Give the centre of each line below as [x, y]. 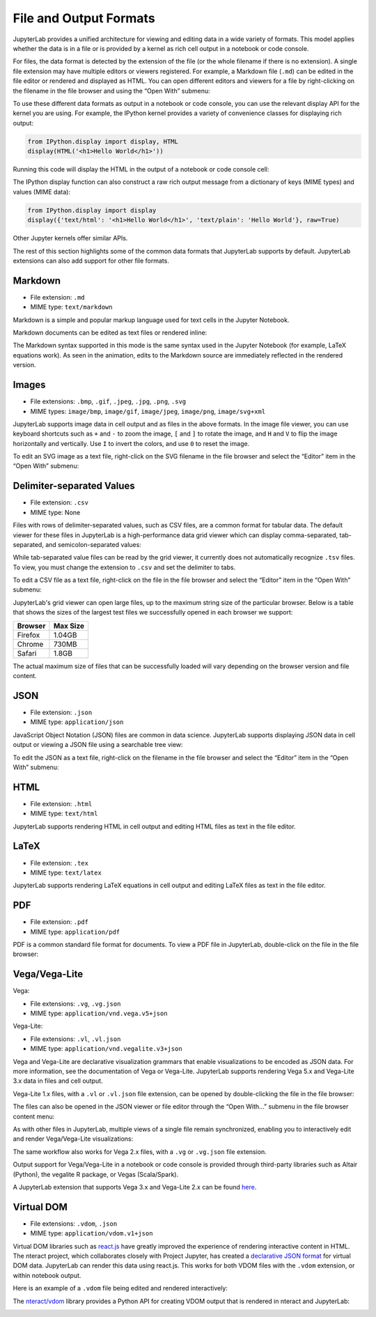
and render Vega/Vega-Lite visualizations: [73, 1139]
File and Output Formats [84, 18]
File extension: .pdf [59, 922]
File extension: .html [61, 803]
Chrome [30, 644]
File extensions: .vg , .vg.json [76, 1003]
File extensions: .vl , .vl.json [76, 1039]
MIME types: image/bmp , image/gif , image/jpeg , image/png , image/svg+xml [148, 411]
